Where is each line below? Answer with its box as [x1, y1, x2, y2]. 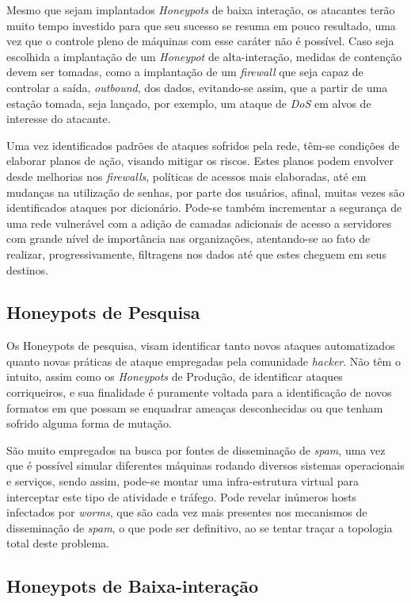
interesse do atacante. [6, 110, 111, 127]
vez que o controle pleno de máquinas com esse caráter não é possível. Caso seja [6, 33, 394, 49]
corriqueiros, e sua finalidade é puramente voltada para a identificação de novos [6, 384, 392, 401]
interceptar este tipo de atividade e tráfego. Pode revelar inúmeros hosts [6, 488, 357, 505]
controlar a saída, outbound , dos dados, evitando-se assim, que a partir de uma [6, 79, 388, 95]
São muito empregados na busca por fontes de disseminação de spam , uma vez [6, 441, 386, 458]
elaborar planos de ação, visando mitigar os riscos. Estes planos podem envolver [6, 152, 394, 169]
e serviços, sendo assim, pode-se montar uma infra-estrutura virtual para [6, 473, 359, 490]
